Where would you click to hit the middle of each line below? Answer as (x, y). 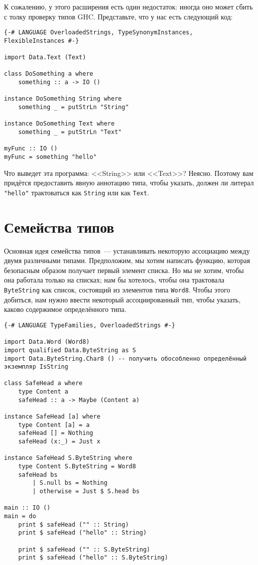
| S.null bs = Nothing (70, 483)
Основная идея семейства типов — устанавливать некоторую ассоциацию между (127, 250)
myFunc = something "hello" (51, 157)
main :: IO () (27, 508)
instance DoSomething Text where (59, 124)
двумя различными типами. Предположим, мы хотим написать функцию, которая (127, 260)
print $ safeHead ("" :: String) (73, 524)
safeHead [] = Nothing (56, 433)
